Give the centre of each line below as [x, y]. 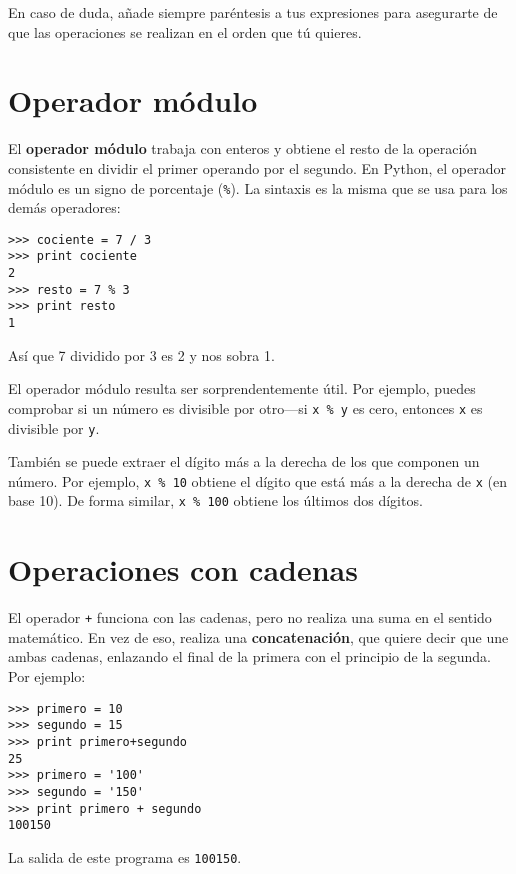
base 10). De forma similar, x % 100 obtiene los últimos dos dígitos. [215, 500]
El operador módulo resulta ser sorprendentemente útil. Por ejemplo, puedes [242, 388]
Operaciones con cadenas [183, 569]
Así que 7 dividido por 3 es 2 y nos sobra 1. [141, 354]
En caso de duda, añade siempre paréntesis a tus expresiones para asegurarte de [253, 12]
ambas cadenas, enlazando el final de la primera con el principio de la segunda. [249, 656]
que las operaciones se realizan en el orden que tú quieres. [185, 31]
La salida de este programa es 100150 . [125, 856]
